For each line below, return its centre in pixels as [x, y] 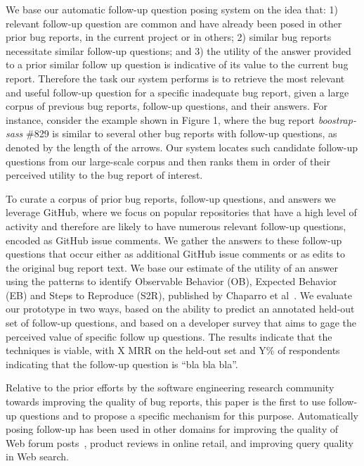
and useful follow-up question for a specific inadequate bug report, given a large [177, 92]
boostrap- [337, 119]
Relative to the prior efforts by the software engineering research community [170, 388]
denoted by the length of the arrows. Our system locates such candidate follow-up [182, 147]
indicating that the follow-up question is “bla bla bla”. [122, 364]
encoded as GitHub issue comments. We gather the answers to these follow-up [174, 240]
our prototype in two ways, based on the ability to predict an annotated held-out [180, 309]
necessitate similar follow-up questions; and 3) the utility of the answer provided [178, 50]
